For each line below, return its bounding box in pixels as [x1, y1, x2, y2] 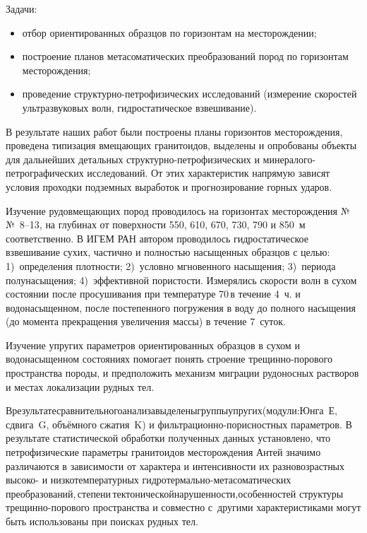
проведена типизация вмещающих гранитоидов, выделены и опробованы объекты [6, 138, 357, 153]
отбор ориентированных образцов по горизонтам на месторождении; [22, 25, 317, 40]
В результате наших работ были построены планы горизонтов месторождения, [6, 124, 343, 139]
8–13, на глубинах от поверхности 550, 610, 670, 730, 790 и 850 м [19, 217, 306, 232]
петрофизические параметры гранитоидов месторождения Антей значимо [6, 445, 321, 459]
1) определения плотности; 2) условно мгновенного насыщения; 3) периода [6, 258, 336, 273]
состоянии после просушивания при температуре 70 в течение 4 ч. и [6, 286, 301, 301]
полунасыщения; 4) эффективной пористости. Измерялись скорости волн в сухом [6, 272, 357, 287]
